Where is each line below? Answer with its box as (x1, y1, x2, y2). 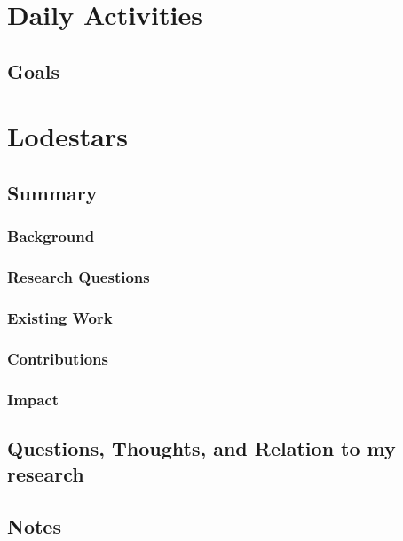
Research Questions (7, 266, 150, 288)
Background (7, 225, 95, 247)
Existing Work (7, 306, 113, 328)
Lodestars (7, 118, 128, 154)
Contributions (7, 347, 108, 369)
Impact (7, 388, 59, 410)
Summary (7, 178, 98, 206)
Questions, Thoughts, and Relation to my (7, 434, 396, 461)
